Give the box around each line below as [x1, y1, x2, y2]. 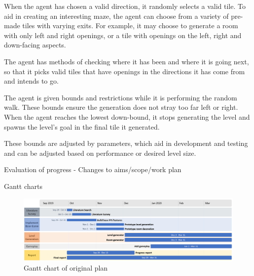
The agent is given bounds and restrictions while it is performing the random [4, 92, 237, 102]
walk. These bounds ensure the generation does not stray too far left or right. [4, 102, 238, 112]
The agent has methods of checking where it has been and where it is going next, [4, 56, 249, 66]
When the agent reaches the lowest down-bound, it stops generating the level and [4, 111, 250, 122]
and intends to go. [4, 76, 59, 86]
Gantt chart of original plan [24, 263, 108, 273]
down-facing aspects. [4, 40, 66, 50]
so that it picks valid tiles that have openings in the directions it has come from [4, 66, 245, 76]
